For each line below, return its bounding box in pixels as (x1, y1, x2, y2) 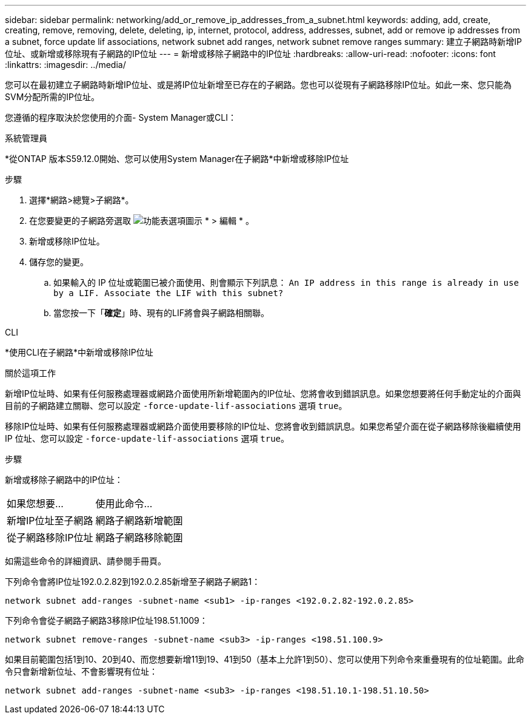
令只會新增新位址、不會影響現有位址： (5, 666, 158, 677)
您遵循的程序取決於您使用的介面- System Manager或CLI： (5, 112, 236, 123)
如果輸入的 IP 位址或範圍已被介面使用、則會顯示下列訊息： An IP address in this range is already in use (53, 277, 519, 288)
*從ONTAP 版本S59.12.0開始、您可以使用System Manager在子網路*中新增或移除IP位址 (5, 154, 349, 164)
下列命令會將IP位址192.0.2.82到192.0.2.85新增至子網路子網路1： (5, 576, 261, 587)
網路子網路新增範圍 (95, 515, 183, 527)
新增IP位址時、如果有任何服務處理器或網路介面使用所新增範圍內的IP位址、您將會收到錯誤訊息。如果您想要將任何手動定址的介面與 (5, 388, 521, 399)
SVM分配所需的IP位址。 (5, 92, 99, 102)
